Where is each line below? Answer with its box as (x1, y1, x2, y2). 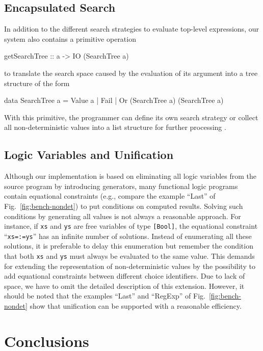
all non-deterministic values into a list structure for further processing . (4, 122, 226, 132)
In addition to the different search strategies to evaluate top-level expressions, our (4, 23, 259, 34)
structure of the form (4, 77, 70, 88)
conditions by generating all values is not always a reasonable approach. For (4, 210, 241, 221)
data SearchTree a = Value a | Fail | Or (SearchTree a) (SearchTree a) (4, 95, 224, 105)
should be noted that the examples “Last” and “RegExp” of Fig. (4, 290, 205, 301)
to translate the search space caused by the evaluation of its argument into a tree (4, 67, 258, 78)
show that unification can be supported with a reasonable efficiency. (30, 301, 242, 311)
